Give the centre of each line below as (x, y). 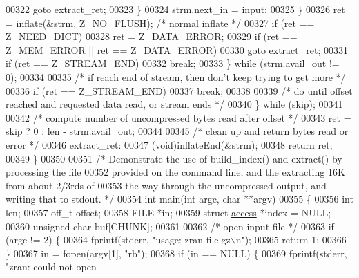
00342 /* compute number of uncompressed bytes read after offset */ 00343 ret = (178, 117)
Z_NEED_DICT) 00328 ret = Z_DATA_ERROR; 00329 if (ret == (152, 36)
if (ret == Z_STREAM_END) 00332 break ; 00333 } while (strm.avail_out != (173, 63)
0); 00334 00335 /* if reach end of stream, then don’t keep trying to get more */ (176, 76)
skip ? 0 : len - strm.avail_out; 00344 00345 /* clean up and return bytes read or (177, 131)
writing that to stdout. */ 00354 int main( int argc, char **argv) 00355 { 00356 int (179, 199)
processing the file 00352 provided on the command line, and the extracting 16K (175, 172)
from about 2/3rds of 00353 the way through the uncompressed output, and (166, 185)
